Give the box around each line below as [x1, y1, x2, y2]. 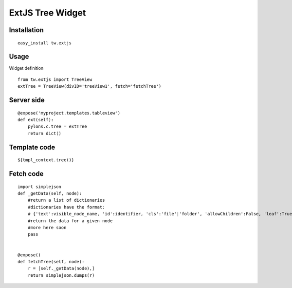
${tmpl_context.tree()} [18, 157, 74, 163]
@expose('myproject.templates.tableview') [18, 110, 121, 115]
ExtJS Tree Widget [9, 7, 86, 18]
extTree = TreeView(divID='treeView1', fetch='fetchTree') [18, 83, 162, 89]
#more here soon [27, 225, 67, 230]
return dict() [27, 131, 62, 136]
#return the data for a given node [27, 218, 113, 224]
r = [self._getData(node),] [27, 266, 95, 271]
